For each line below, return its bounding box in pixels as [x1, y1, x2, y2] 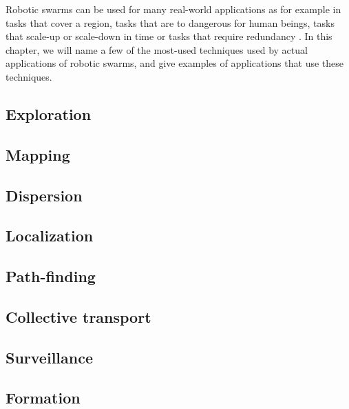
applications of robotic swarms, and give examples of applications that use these [6, 56, 343, 70]
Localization [6, 225, 94, 246]
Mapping [6, 143, 70, 165]
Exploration [6, 103, 92, 124]
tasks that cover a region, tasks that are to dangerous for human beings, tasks [6, 15, 335, 30]
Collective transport [6, 306, 151, 327]
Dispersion [6, 184, 83, 206]
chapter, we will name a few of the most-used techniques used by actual [6, 42, 308, 57]
